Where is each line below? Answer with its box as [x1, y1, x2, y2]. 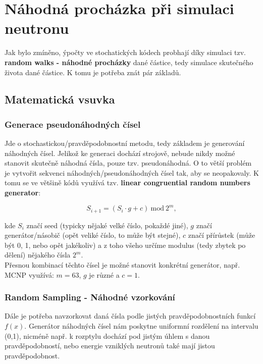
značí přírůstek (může [188, 230, 255, 240]
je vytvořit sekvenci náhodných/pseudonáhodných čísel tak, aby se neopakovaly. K [5, 167, 259, 178]
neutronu [5, 18, 69, 38]
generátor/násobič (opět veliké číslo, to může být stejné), [5, 230, 181, 240]
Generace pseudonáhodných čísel [5, 118, 141, 130]
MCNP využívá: [5, 269, 54, 280]
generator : [5, 187, 41, 198]
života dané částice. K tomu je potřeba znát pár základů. [5, 67, 181, 77]
